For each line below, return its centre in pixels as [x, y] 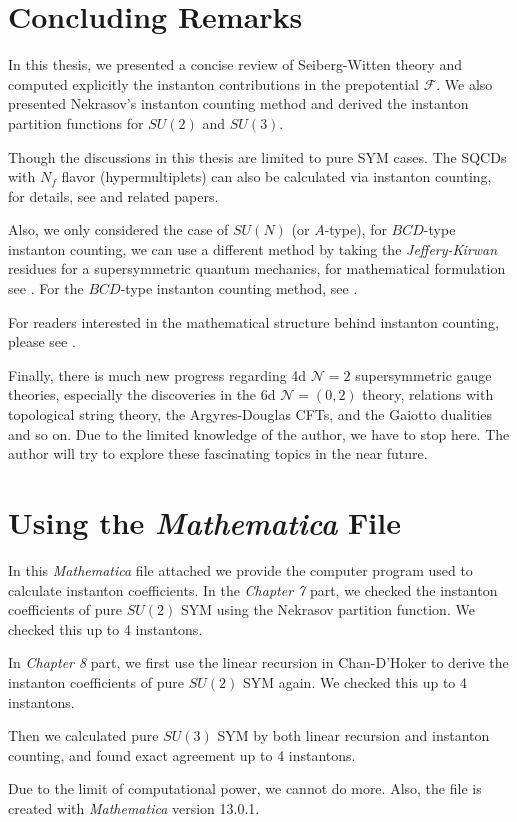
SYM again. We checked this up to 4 [354, 681]
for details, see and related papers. [113, 195]
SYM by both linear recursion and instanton [353, 735]
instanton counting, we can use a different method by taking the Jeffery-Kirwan [253, 248]
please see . [42, 341]
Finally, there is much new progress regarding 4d [157, 374]
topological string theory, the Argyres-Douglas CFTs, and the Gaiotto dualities [250, 414]
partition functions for [76, 122]
